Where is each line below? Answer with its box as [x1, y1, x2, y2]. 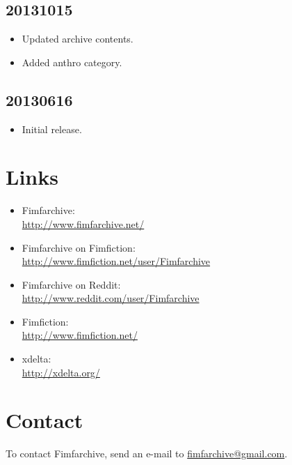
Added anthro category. [22, 54, 122, 69]
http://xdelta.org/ [22, 365, 100, 379]
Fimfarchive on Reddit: [22, 277, 121, 291]
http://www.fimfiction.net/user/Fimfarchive [22, 254, 211, 268]
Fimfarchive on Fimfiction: [22, 240, 136, 254]
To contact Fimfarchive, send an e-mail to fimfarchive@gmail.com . [6, 446, 288, 461]
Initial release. [22, 121, 82, 136]
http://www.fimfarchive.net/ [22, 216, 145, 231]
